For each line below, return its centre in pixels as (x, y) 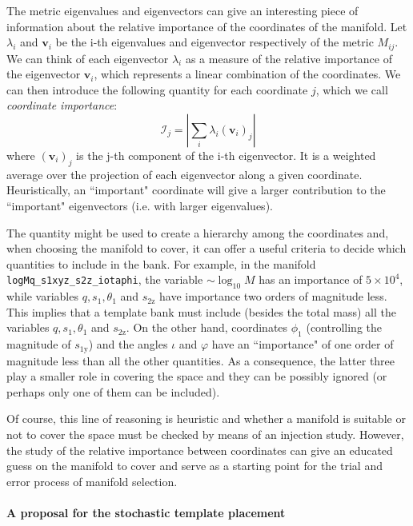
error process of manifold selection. (92, 481)
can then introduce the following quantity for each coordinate (157, 89)
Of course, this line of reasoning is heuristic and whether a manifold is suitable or (206, 418)
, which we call (352, 89)
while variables (42, 296)
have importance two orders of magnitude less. (273, 296)
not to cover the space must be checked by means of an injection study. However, (205, 434)
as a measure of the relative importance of (289, 58)
